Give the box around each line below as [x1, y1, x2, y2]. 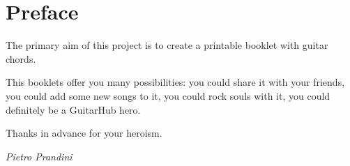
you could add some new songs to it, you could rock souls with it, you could [6, 88, 330, 103]
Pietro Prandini [6, 149, 73, 163]
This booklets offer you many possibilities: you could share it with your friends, [6, 75, 345, 89]
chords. [6, 51, 36, 66]
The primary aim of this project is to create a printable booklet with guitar [6, 38, 328, 52]
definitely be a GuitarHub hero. [6, 102, 141, 116]
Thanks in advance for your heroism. [6, 126, 162, 140]
